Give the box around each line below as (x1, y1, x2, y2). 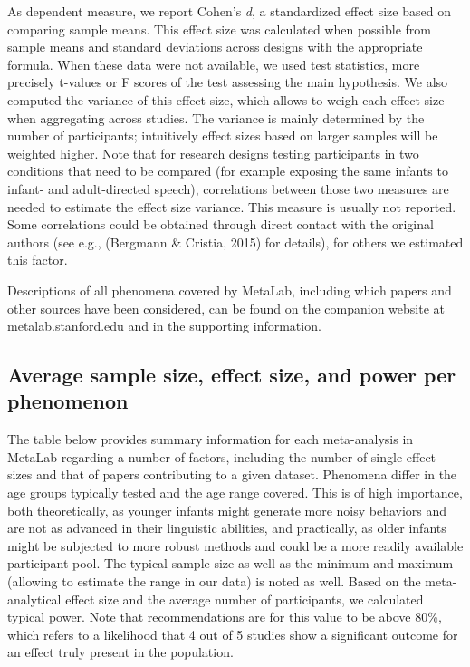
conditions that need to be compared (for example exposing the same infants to (7, 161, 448, 180)
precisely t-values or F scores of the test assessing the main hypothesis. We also (7, 72, 448, 92)
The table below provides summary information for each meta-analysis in (7, 430, 414, 449)
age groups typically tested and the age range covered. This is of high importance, (7, 483, 463, 502)
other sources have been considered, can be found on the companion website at (7, 298, 446, 317)
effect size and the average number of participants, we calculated (65, 589, 424, 608)
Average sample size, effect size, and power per (7, 361, 456, 389)
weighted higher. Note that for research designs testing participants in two (7, 143, 419, 162)
